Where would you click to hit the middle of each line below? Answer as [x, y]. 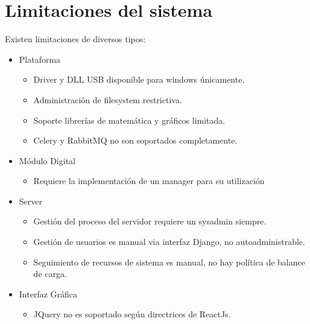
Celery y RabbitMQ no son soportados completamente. [135, 140]
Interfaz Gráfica [48, 294]
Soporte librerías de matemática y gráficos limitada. [129, 120]
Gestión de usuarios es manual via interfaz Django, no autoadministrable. [169, 242]
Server [30, 201]
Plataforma [40, 59]
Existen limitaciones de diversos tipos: [75, 39]
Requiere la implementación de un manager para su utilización [149, 181]
